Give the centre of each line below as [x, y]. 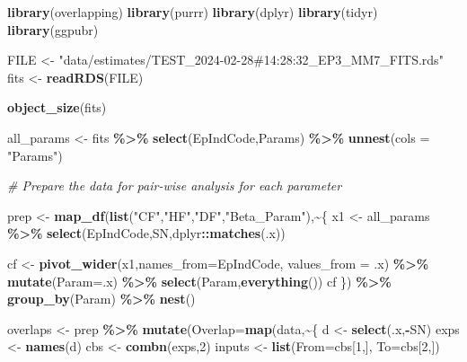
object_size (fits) [57, 107]
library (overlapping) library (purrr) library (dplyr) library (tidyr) [193, 12]
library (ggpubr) [53, 29]
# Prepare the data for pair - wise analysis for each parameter [175, 185]
